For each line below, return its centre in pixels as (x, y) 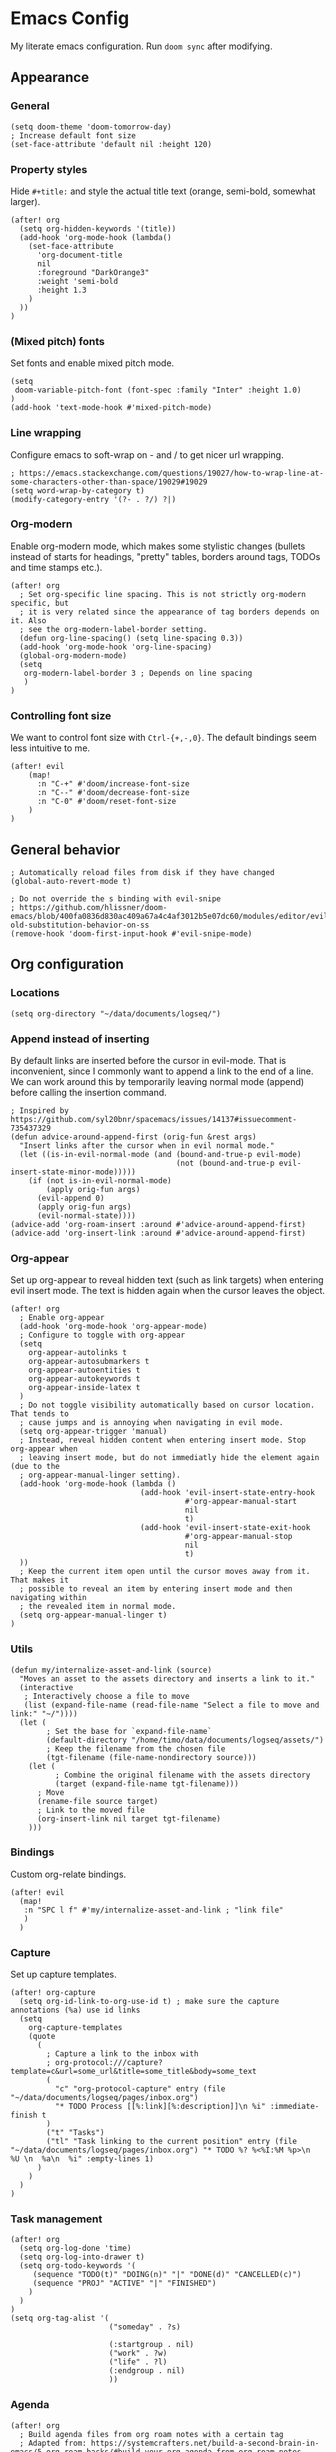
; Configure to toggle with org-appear (102, 1335)
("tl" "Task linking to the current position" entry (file (172, 2142)
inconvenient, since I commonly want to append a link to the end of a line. (162, 1071)
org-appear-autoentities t (84, 1370)
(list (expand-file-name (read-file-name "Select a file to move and (171, 1705)
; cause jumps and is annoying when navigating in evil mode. (151, 1423)
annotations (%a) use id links (75, 2010)
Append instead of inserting (80, 1039)
